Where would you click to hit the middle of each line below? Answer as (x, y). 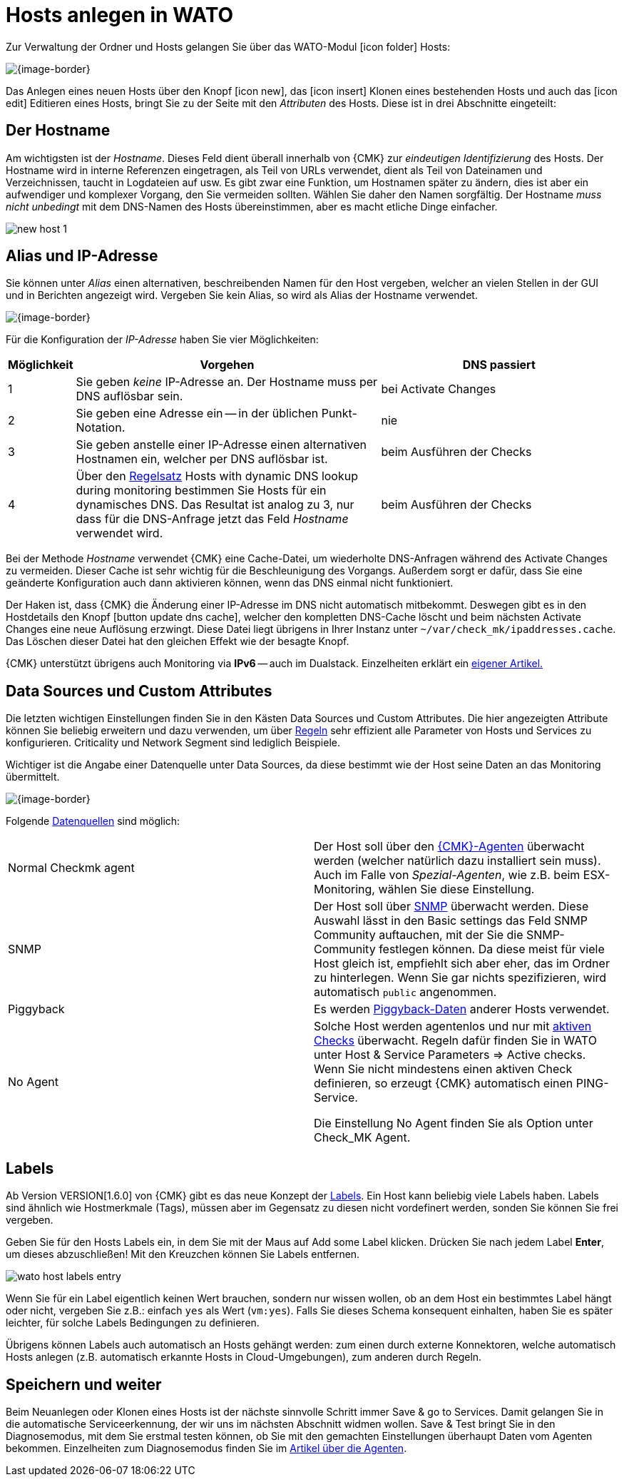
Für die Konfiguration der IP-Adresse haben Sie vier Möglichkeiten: (162, 340)
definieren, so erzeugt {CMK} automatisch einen (444, 1083)
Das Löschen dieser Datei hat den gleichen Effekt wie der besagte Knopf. (178, 641)
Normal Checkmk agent (71, 868)
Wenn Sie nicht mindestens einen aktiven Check (443, 1069)
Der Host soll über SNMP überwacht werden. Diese (451, 907)
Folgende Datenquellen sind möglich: (93, 821)
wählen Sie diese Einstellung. (456, 889)
